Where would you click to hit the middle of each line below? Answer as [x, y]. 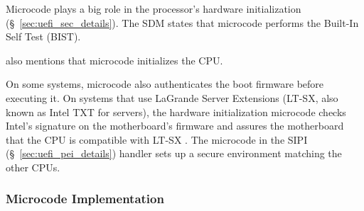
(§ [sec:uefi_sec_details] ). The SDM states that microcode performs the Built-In [182, 22]
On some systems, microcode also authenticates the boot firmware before [165, 84]
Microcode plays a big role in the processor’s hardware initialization [154, 8]
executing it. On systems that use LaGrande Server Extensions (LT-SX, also [172, 97]
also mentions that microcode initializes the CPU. [114, 60]
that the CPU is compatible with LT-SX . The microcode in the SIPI [157, 139]
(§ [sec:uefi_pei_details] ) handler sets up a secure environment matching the [174, 153]
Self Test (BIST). [43, 36]
